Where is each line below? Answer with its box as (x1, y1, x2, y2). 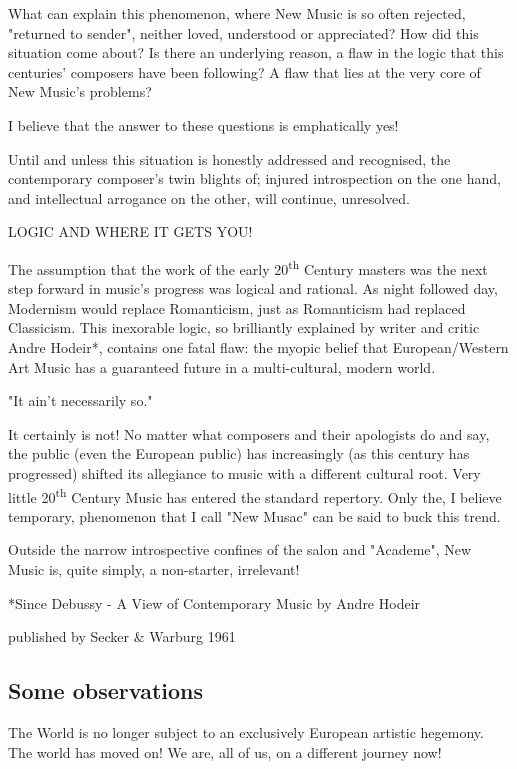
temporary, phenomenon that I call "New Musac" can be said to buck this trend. (8, 505, 501, 526)
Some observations (8, 675, 204, 706)
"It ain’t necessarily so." (8, 390, 153, 411)
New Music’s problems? (8, 81, 152, 102)
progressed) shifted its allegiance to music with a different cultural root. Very (8, 462, 481, 483)
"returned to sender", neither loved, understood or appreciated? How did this (8, 22, 479, 43)
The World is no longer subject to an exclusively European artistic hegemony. (8, 721, 484, 742)
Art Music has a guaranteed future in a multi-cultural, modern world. (8, 356, 436, 377)
